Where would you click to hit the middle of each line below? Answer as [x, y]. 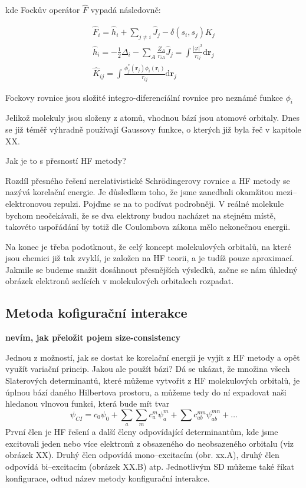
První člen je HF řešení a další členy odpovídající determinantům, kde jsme [142, 432]
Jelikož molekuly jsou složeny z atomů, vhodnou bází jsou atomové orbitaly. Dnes [152, 118]
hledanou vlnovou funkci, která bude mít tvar [88, 403]
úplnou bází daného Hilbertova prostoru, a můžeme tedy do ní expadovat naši [146, 392]
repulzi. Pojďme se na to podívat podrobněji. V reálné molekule [169, 203]
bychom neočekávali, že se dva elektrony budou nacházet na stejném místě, [141, 215]
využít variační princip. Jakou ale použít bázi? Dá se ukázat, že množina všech [148, 369]
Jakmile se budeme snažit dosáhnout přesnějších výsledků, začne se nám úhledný [152, 269]
